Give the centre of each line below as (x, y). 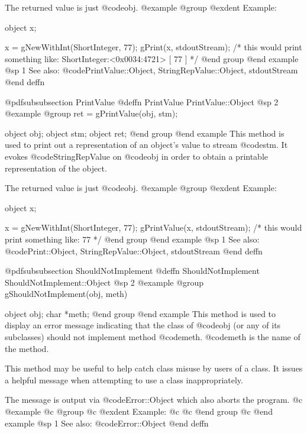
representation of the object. (56, 168)
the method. (27, 348)
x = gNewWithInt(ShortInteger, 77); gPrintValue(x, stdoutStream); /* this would (153, 227)
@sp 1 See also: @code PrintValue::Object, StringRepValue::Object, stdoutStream (151, 70)
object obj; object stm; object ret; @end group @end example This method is (145, 133)
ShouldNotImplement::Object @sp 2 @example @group (104, 282)
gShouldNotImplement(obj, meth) (66, 294)
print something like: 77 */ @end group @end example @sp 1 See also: (132, 239)
